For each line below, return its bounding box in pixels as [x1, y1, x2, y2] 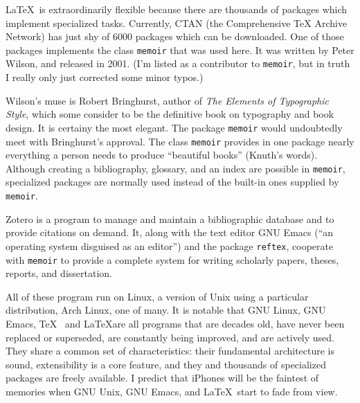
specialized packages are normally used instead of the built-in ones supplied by [6, 174, 339, 189]
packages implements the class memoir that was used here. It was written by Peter [6, 42, 354, 57]
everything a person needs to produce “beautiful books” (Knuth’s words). [6, 147, 318, 162]
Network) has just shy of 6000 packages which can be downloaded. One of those [6, 29, 344, 44]
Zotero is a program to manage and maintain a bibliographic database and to [6, 211, 334, 226]
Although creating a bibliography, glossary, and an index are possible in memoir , [6, 161, 345, 175]
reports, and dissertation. [6, 266, 112, 280]
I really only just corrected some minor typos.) [6, 70, 204, 84]
